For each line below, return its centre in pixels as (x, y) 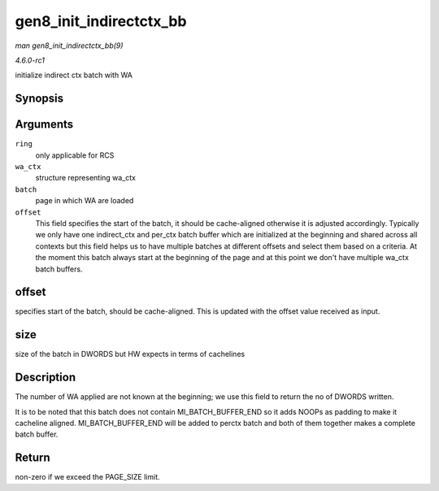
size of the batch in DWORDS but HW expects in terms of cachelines (130, 354)
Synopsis (39, 99)
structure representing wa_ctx (85, 178)
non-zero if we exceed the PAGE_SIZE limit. (87, 477)
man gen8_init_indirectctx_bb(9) (69, 46)
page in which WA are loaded (85, 201)
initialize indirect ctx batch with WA (74, 75)
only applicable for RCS (75, 155)
